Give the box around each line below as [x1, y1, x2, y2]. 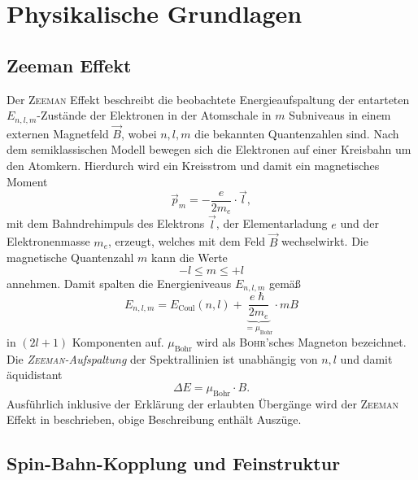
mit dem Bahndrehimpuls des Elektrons [7, 215, 205, 232]
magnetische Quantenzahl [7, 249, 134, 266]
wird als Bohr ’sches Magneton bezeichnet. [196, 334, 407, 351]
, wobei [120, 124, 157, 142]
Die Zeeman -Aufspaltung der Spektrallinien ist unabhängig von [7, 350, 318, 367]
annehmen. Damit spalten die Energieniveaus [7, 274, 232, 291]
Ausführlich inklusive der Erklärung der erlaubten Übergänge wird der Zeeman [7, 395, 398, 412]
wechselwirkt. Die [281, 233, 368, 250]
